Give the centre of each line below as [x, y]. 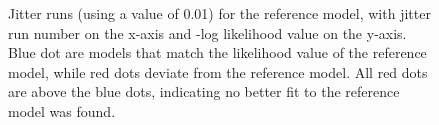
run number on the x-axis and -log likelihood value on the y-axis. [207, 32]
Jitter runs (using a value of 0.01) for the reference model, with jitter [219, 13]
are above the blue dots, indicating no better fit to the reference [204, 91]
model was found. [62, 110]
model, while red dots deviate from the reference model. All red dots [218, 71]
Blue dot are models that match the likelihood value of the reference [217, 52]
